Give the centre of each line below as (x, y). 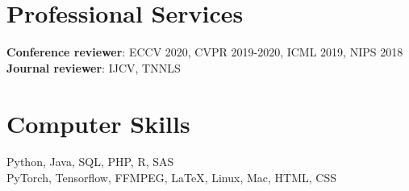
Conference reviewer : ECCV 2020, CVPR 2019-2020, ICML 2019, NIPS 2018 (205, 52)
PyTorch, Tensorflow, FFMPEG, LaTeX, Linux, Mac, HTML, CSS (172, 178)
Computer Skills (98, 123)
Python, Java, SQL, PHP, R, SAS (90, 162)
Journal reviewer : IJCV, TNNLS (94, 67)
